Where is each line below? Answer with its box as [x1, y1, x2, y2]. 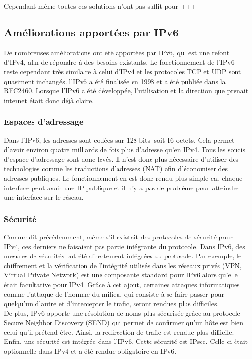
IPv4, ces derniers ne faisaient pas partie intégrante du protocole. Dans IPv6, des [4, 241, 245, 251]
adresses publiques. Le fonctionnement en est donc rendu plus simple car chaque [4, 172, 243, 183]
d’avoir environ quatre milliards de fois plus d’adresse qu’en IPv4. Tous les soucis [4, 144, 245, 154]
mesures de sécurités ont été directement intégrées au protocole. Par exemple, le [4, 251, 242, 261]
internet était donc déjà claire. [4, 95, 94, 105]
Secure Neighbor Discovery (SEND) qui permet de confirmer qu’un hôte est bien [4, 317, 243, 327]
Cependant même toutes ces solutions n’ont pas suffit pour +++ [4, 1, 197, 11]
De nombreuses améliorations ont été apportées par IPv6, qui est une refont [4, 47, 230, 57]
